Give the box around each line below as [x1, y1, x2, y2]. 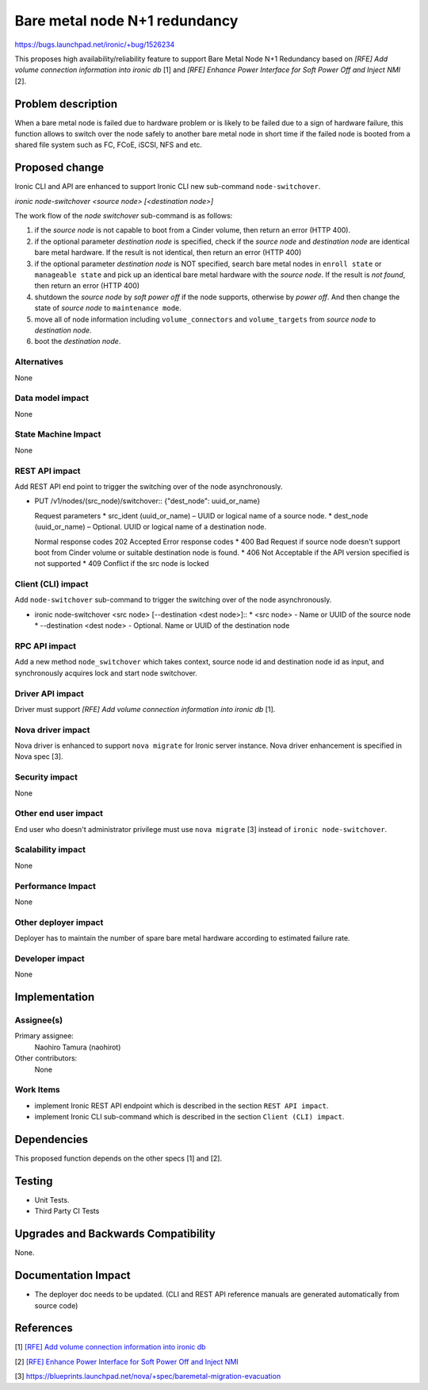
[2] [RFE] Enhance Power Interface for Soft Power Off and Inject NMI [14, 1357, 239, 1366]
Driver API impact [14, 687, 85, 699]
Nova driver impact [14, 724, 90, 735]
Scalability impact [14, 844, 86, 855]
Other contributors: [14, 1053, 78, 1063]
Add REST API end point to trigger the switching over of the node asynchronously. [14, 481, 283, 491]
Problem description [14, 97, 118, 110]
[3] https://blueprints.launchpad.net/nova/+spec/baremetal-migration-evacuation [14, 1372, 281, 1381]
